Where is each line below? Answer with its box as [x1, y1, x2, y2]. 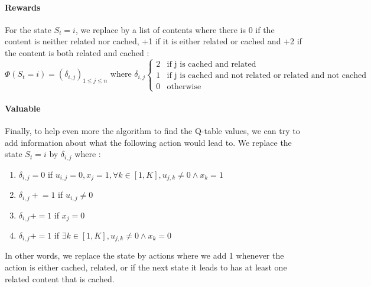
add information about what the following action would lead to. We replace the [5, 136, 292, 148]
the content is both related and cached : [5, 46, 149, 58]
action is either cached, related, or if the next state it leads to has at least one [5, 261, 287, 273]
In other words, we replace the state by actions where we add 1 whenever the [5, 249, 284, 262]
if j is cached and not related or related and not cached [167, 71, 367, 80]
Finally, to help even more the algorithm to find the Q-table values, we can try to [5, 124, 300, 136]
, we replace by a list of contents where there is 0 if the [75, 23, 275, 35]
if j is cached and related [167, 60, 256, 69]
